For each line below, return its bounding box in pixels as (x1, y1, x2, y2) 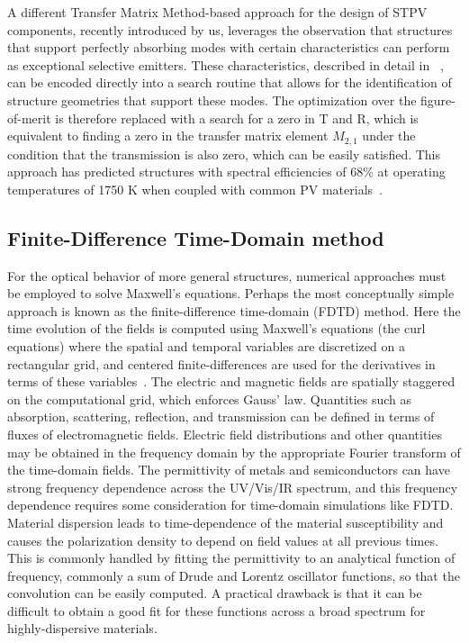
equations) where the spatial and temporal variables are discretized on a (7, 336, 405, 355)
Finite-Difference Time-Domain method (7, 223, 384, 251)
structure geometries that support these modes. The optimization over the (7, 90, 417, 109)
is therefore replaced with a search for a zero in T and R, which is (55, 108, 419, 127)
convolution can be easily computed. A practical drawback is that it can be (7, 584, 422, 602)
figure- (420, 90, 455, 109)
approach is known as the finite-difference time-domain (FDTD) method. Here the (7, 301, 461, 320)
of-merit (7, 108, 51, 127)
